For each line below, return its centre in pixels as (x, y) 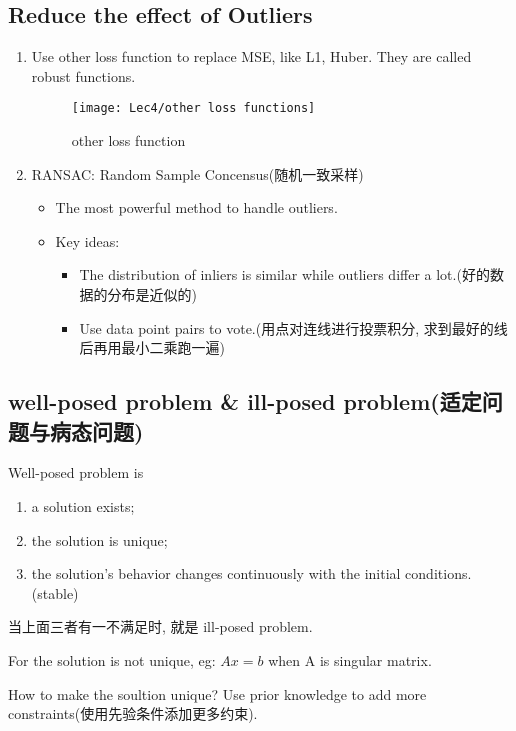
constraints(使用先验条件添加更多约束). (133, 713)
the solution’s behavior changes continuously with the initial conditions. (251, 573)
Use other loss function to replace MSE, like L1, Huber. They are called (251, 56)
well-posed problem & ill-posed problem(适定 (245, 401)
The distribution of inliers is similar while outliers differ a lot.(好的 (284, 274)
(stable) (55, 592)
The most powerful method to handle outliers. (196, 207)
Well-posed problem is (76, 472)
